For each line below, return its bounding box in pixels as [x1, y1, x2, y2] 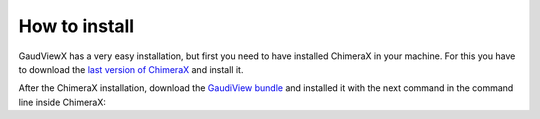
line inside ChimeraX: [18, 96, 107, 108]
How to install [18, 15, 135, 37]
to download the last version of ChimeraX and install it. [18, 63, 244, 75]
